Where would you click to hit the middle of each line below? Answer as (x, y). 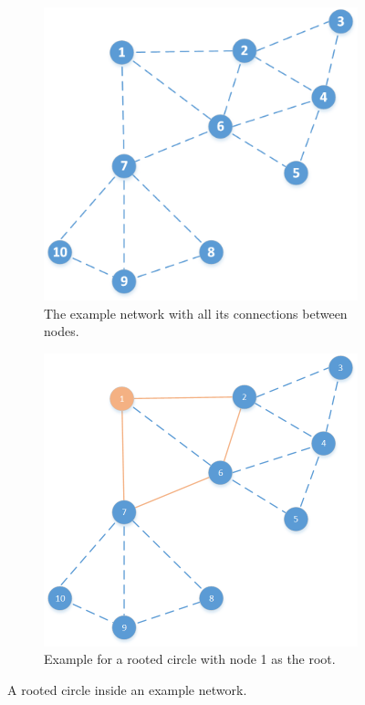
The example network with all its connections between (196, 313)
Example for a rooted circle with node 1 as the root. (190, 659)
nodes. (62, 331)
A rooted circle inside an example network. (127, 689)
